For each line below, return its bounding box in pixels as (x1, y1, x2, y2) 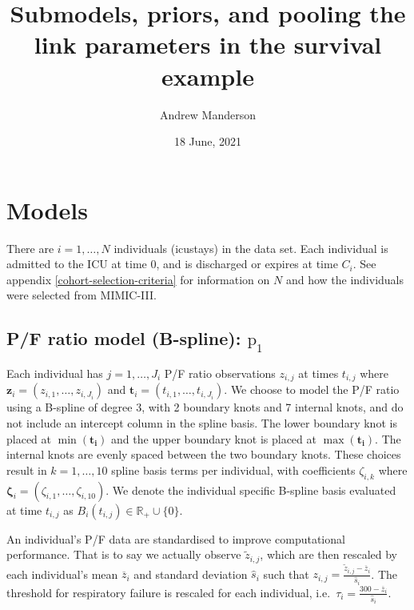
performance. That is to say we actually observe (6, 546, 241, 563)
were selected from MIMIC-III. (6, 287, 157, 303)
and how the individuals (285, 271, 404, 287)
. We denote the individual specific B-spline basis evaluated (105, 481, 396, 498)
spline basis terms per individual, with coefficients (111, 461, 356, 478)
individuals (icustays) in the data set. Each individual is (113, 239, 388, 256)
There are (6, 239, 54, 256)
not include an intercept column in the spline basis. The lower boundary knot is (6, 415, 397, 431)
